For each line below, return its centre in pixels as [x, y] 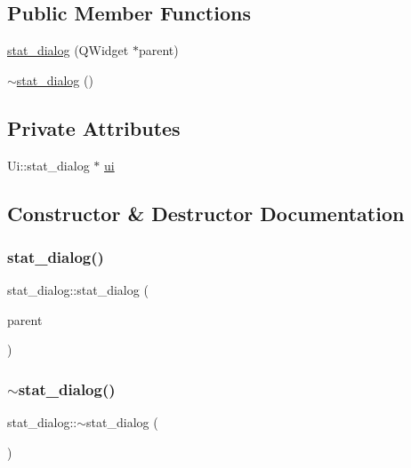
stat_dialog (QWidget [68, 50]
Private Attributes [94, 127]
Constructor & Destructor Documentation [206, 213]
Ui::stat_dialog [48, 165]
